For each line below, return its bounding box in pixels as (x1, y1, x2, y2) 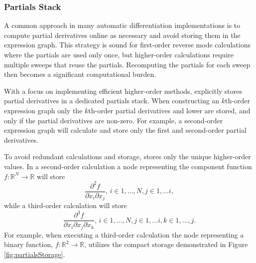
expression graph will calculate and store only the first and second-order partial (4, 125, 247, 135)
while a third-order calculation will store (4, 200, 127, 211)
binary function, (4, 239, 53, 250)
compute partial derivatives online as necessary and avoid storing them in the (4, 29, 241, 40)
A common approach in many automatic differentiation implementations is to (4, 20, 241, 30)
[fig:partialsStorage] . (4, 249, 65, 259)
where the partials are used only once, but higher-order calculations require (4, 49, 234, 59)
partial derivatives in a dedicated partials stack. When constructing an (4, 95, 220, 106)
